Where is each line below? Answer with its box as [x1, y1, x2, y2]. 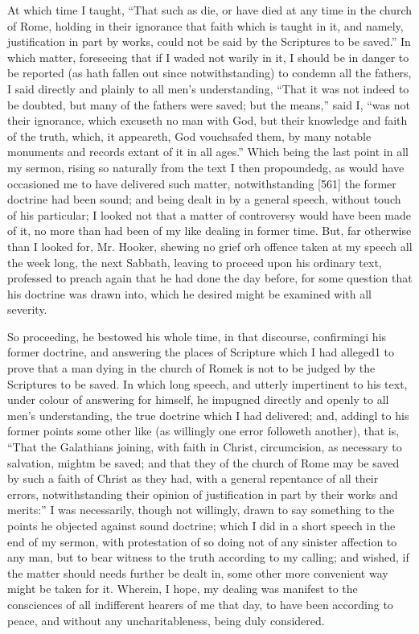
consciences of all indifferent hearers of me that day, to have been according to [7, 595, 393, 612]
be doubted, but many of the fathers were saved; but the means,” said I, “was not [7, 96, 410, 113]
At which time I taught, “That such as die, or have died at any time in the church [7, 2, 413, 18]
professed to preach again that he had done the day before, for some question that [7, 270, 413, 286]
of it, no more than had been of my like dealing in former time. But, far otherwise [7, 222, 412, 239]
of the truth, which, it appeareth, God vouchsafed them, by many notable [7, 127, 372, 144]
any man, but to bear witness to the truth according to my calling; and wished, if [7, 549, 409, 566]
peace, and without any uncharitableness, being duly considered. [7, 611, 325, 628]
